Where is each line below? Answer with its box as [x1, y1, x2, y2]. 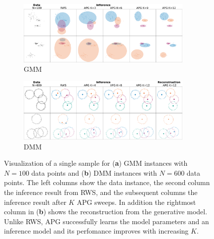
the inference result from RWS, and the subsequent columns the [4, 187, 198, 197]
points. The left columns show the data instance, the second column [4, 177, 210, 188]
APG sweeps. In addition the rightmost [77, 196, 196, 207]
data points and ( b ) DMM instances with [31, 167, 157, 178]
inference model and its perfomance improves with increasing [4, 226, 189, 236]
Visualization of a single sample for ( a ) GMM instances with [4, 158, 188, 168]
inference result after [4, 196, 67, 207]
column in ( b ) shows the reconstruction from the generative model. [4, 206, 208, 217]
